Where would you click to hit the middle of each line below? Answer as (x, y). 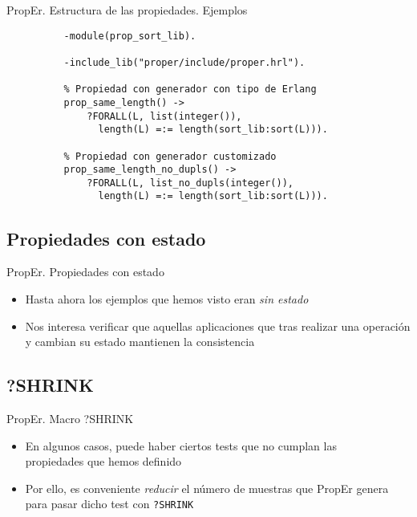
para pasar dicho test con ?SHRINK (109, 504)
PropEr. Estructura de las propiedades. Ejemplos (127, 10)
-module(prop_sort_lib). (130, 36)
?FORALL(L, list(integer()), (164, 116)
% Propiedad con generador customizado (170, 156)
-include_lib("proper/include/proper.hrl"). (184, 62)
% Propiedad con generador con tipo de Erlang (190, 90)
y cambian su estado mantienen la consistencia (140, 342)
